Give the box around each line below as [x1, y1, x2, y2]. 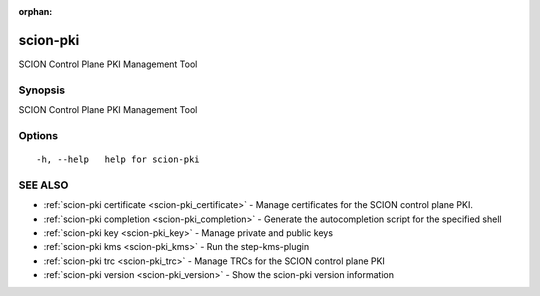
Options [18, 128, 59, 142]
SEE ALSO [18, 178, 69, 192]
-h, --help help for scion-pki [36, 154, 200, 165]
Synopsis [18, 83, 65, 97]
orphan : [18, 6, 53, 17]
